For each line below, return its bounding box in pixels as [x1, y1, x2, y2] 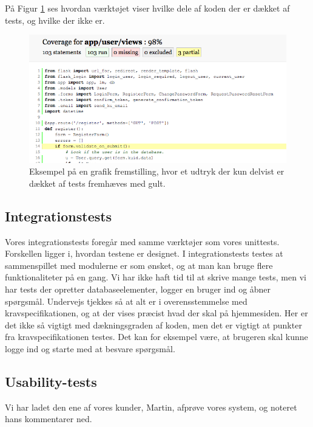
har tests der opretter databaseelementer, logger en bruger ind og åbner [5, 283, 271, 296]
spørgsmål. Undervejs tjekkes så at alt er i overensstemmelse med [5, 294, 247, 307]
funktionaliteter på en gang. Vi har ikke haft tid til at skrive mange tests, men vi [5, 271, 306, 283]
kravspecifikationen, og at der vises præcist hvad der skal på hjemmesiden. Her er [5, 307, 308, 319]
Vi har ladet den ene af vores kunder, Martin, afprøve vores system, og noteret [5, 400, 297, 413]
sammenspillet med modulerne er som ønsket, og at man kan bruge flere [5, 259, 273, 271]
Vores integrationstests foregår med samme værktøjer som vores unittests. [5, 235, 280, 248]
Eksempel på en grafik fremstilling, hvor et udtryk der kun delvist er [29, 165, 284, 178]
